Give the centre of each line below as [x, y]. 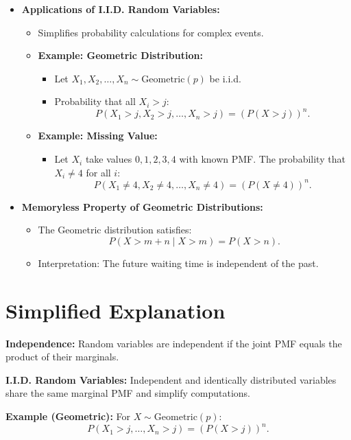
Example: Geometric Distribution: [120, 55]
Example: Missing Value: [98, 136]
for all [98, 172]
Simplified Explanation [116, 310]
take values [109, 159]
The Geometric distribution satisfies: [115, 230]
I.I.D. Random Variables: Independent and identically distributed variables [171, 379]
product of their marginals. [62, 357]
